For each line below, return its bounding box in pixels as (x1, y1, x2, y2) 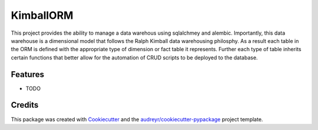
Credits (11, 100, 39, 110)
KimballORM (11, 9, 74, 22)
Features (11, 69, 44, 79)
